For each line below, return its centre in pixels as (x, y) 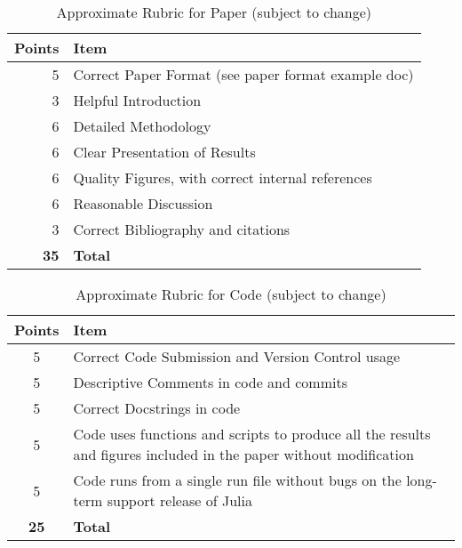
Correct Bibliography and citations (182, 229)
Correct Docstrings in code (157, 408)
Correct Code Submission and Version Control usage (237, 356)
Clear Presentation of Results (164, 152)
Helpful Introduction (137, 100)
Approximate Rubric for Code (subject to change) (231, 294)
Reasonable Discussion (143, 203)
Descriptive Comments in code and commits (210, 382)
